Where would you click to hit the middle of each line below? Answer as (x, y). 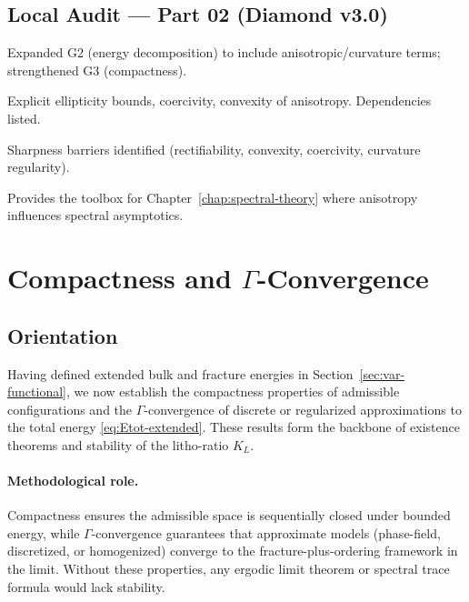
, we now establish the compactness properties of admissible (233, 391)
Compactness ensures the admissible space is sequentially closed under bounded (229, 515)
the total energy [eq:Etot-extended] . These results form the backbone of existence (234, 427)
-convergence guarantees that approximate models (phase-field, (266, 532)
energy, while (44, 532)
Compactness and (120, 278)
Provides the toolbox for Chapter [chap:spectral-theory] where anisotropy (213, 197)
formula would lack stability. (86, 586)
